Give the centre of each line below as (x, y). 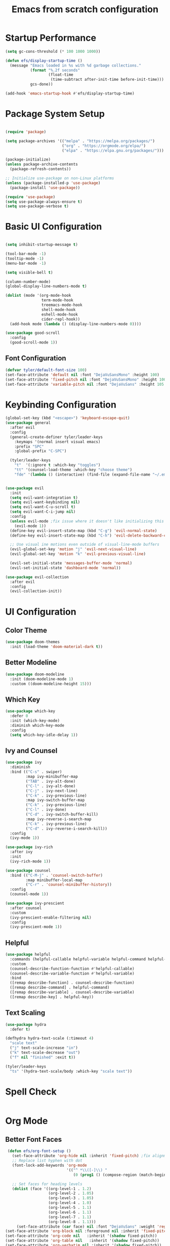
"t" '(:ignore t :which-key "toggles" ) (57, 465)
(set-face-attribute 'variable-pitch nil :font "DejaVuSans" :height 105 (85, 384)
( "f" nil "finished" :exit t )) (43, 1057)
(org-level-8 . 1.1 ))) (72, 1222)
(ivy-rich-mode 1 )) (30, 861)
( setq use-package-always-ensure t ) (44, 202)
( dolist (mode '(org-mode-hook (38, 296)
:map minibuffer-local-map (54, 880)
